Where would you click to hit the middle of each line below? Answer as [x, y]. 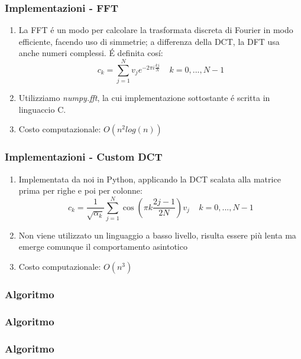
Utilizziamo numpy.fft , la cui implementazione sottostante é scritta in [144, 98]
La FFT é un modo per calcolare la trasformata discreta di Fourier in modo [156, 30]
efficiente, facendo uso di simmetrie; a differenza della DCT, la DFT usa [149, 41]
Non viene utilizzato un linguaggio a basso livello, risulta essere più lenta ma [157, 235]
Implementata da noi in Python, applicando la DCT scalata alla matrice [150, 179]
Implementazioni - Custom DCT [84, 157]
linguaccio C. [42, 109]
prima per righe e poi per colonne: [80, 190]
